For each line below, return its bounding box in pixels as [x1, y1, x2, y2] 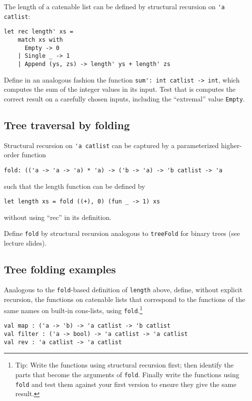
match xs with [17, 36, 63, 43]
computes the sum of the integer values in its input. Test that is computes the [4, 84, 236, 94]
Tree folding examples [4, 262, 116, 277]
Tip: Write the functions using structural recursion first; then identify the [15, 360, 234, 370]
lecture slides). [4, 238, 47, 248]
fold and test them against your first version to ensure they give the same [15, 379, 236, 389]
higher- [221, 140, 242, 150]
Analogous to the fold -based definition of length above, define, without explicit [4, 284, 243, 294]
